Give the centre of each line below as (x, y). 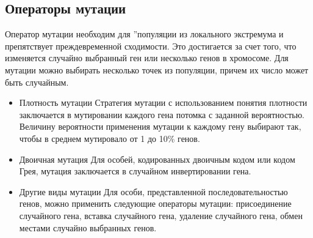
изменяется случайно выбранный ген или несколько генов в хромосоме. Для (147, 58)
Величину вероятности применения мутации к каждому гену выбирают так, (160, 126)
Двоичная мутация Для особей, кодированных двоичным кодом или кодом (157, 159)
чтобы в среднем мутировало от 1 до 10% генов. (110, 138)
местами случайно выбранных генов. (88, 227)
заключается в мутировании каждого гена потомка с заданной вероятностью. (162, 114)
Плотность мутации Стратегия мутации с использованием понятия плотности (163, 102)
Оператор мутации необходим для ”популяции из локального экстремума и (144, 34)
